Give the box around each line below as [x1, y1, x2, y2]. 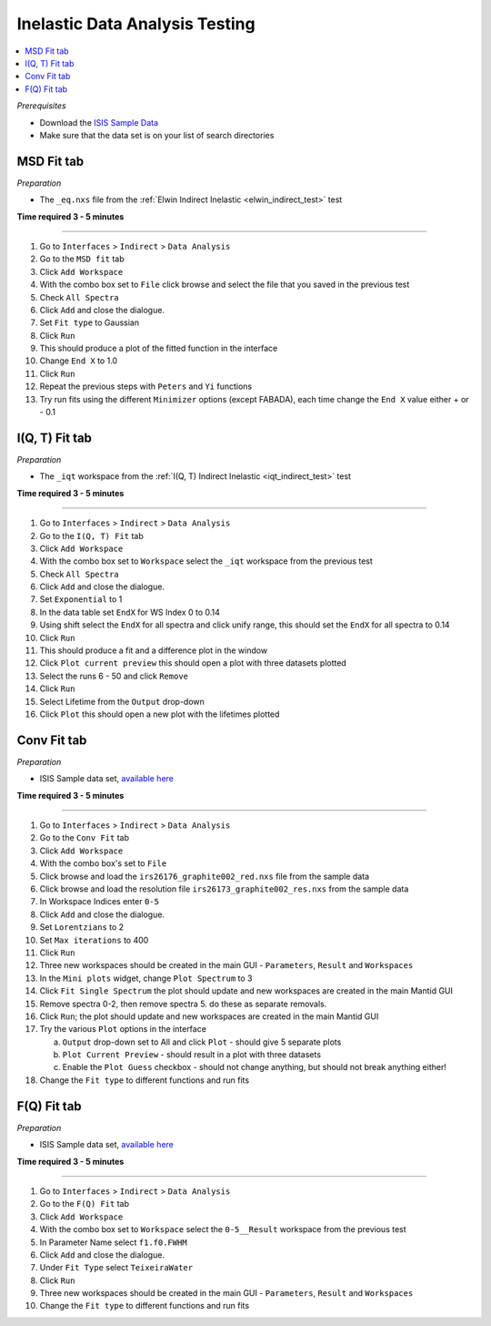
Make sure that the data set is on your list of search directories [39, 129, 275, 140]
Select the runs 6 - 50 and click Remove [39, 670, 189, 681]
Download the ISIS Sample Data [39, 117, 159, 127]
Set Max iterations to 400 [39, 934, 149, 945]
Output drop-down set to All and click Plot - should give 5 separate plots [62, 1036, 342, 1047]
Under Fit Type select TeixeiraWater [39, 1262, 194, 1273]
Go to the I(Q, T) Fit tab [39, 530, 145, 541]
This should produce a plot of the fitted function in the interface [39, 342, 278, 354]
